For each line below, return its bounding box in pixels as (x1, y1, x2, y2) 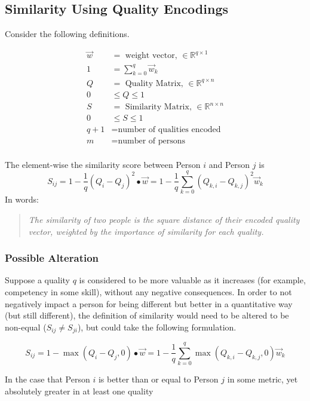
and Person (208, 158, 250, 170)
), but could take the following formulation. (77, 320, 237, 333)
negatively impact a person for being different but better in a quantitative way (5, 297, 293, 310)
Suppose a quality (5, 274, 70, 286)
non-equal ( (5, 320, 47, 333)
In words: (5, 193, 39, 206)
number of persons (118, 136, 186, 145)
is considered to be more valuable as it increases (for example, (79, 274, 306, 286)
